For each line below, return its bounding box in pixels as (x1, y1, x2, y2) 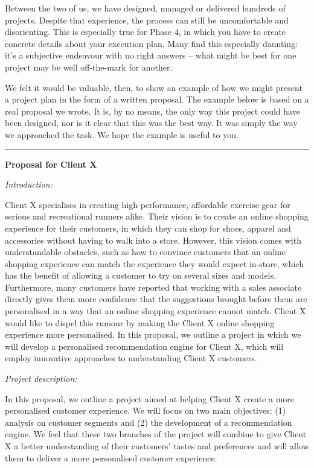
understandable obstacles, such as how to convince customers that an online (5, 245, 286, 258)
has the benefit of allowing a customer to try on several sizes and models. (5, 269, 276, 282)
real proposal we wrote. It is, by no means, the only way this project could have (5, 104, 300, 117)
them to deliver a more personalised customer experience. (5, 451, 217, 464)
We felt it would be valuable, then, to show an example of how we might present (5, 81, 303, 93)
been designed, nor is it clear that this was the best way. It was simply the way (5, 116, 298, 129)
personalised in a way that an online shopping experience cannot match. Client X (5, 305, 306, 317)
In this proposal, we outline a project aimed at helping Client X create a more (5, 392, 295, 405)
